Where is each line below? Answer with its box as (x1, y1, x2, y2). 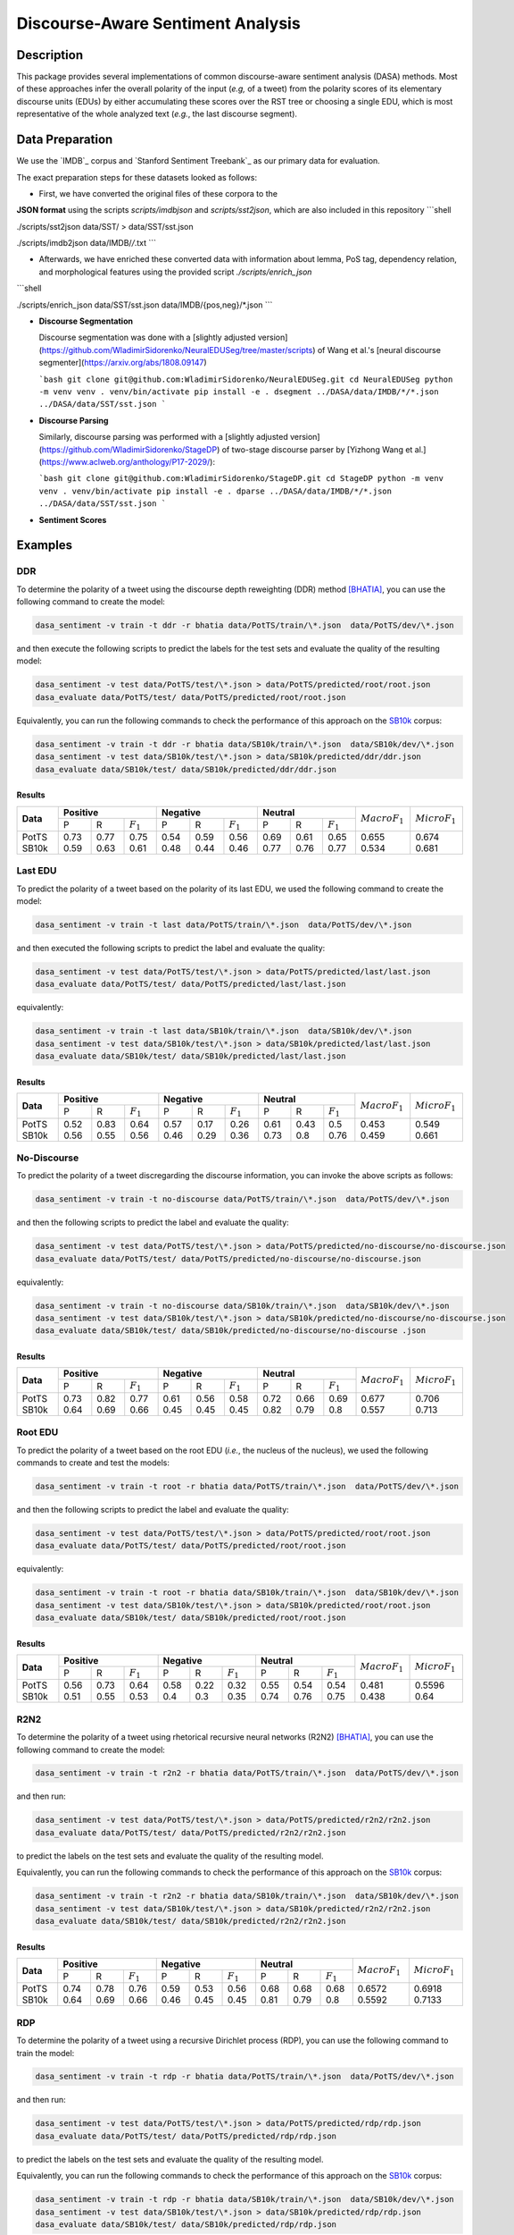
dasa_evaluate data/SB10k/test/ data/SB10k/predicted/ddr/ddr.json (35, 764, 337, 774)
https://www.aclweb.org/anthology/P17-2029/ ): (41, 456, 216, 467)
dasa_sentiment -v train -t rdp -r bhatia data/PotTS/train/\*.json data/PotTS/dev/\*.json (35, 2071, 454, 2082)
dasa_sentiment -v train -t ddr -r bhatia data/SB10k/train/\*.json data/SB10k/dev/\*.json (35, 738, 454, 749)
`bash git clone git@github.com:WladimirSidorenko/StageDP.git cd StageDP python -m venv (38, 474, 444, 484)
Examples (16, 537, 73, 553)
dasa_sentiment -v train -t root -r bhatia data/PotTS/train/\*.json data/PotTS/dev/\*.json (35, 1480, 460, 1491)
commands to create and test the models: (16, 1457, 170, 1468)
